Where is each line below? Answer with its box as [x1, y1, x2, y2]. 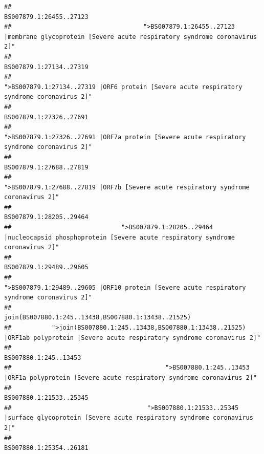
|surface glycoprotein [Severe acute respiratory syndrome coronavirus [4, 414, 253, 422]
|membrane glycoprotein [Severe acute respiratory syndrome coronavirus [4, 33, 257, 40]
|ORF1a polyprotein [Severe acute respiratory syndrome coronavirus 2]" [4, 374, 257, 381]
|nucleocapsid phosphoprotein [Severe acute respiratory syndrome [4, 233, 235, 241]
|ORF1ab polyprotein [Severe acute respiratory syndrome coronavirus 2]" [4, 334, 261, 341]
